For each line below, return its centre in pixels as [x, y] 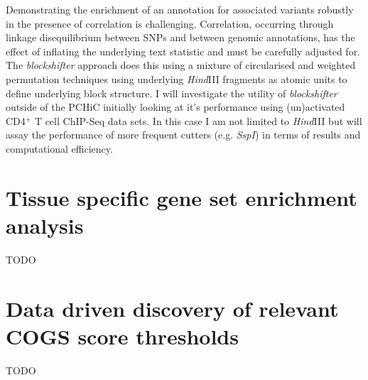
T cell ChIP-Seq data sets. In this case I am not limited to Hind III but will [198, 120]
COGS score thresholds [122, 336]
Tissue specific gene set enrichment [182, 197]
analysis [45, 225]
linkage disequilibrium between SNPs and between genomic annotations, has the [180, 37]
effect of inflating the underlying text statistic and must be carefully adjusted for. [183, 51]
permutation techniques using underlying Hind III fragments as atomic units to [177, 78]
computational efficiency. [59, 148]
